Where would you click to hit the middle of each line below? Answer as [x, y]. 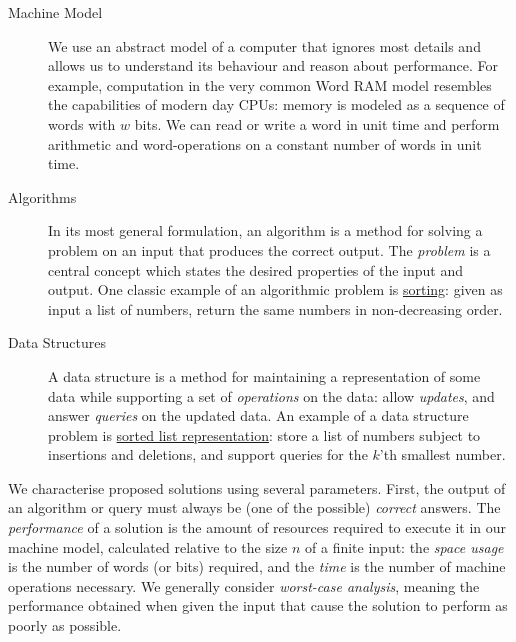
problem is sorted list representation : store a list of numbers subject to [264, 434]
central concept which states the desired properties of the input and [256, 269]
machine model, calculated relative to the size [148, 546]
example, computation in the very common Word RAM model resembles [270, 84]
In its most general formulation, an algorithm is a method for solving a [265, 230]
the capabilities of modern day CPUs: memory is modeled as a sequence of [276, 104]
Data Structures [57, 342]
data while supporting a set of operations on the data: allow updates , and [271, 395]
